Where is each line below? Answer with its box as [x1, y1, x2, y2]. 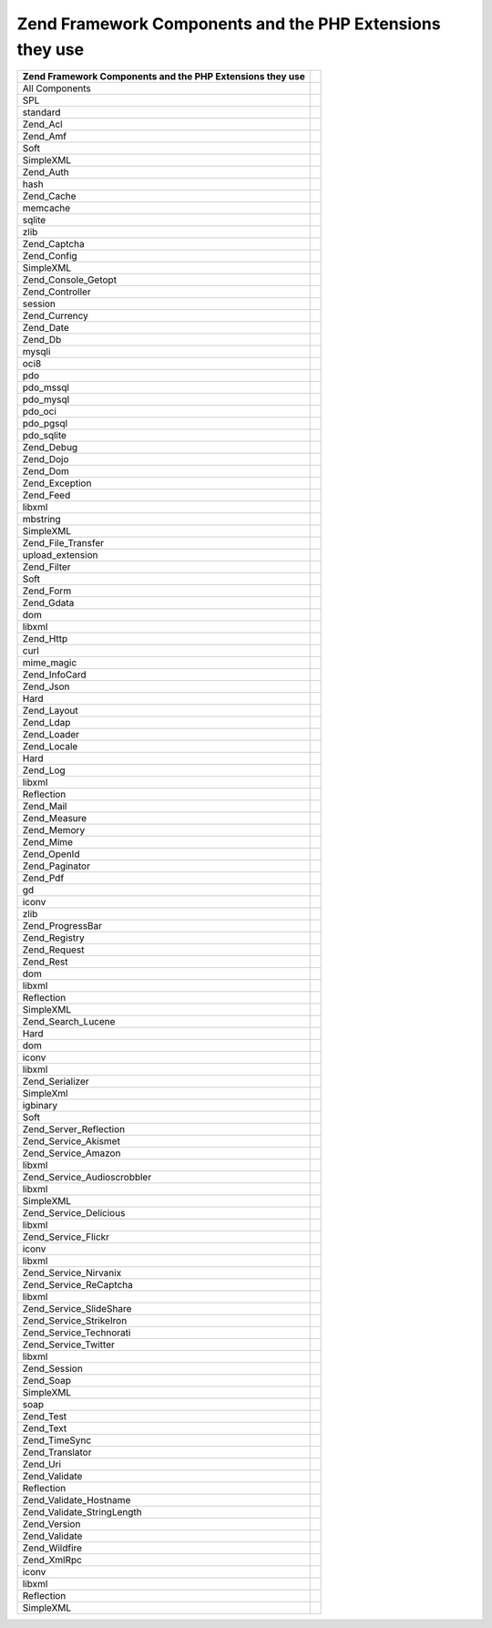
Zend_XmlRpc [22, 1554, 82, 1567]
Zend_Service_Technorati [22, 1326, 131, 1339]
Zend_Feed [22, 489, 71, 501]
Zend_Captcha [22, 238, 86, 251]
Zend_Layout [22, 705, 78, 717]
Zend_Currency [22, 310, 88, 323]
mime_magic [22, 656, 77, 669]
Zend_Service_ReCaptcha [22, 1279, 134, 1292]
